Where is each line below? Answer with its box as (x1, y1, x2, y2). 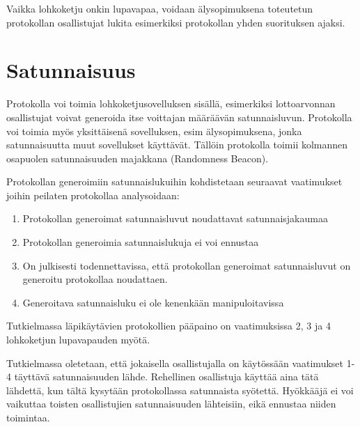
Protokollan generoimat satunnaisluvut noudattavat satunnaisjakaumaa (22, 211, 328, 226)
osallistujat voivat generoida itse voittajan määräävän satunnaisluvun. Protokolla (6, 109, 352, 124)
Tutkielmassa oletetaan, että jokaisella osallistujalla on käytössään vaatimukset (6, 355, 343, 370)
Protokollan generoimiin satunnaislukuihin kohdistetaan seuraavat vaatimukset (6, 174, 343, 189)
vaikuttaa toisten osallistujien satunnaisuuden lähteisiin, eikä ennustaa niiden (6, 396, 336, 411)
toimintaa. (6, 410, 50, 424)
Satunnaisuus (6, 56, 136, 84)
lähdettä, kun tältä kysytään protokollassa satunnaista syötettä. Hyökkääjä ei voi (6, 382, 354, 397)
